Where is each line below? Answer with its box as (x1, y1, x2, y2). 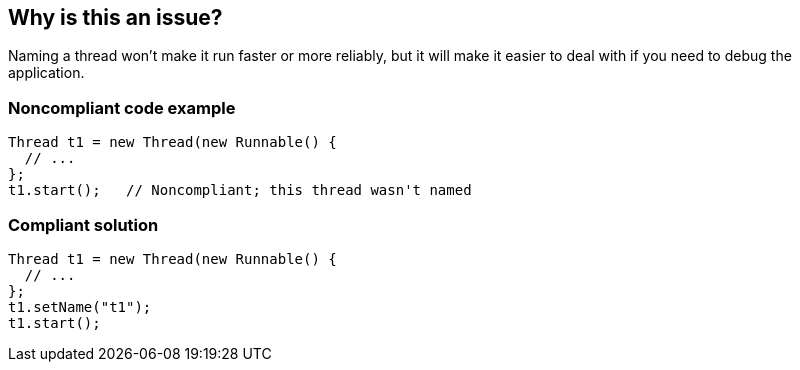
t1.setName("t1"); (8, 298, 152, 315)
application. (8, 64, 85, 82)
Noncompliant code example (8, 97, 236, 118)
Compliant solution (8, 214, 159, 235)
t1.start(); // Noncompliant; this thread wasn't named (8, 182, 472, 199)
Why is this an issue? (8, 5, 223, 30)
